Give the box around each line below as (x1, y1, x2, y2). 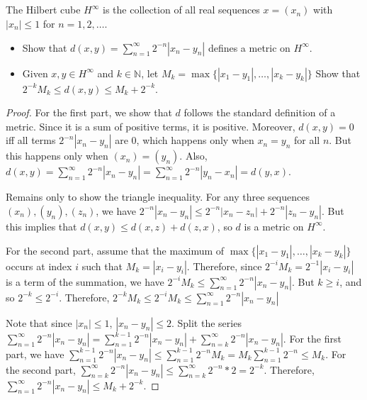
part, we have (6, 346, 64, 361)
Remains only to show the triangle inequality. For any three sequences (6, 189, 310, 204)
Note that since (6, 315, 72, 330)
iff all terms (6, 133, 56, 148)
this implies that (6, 218, 77, 233)
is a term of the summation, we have (6, 274, 164, 289)
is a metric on (244, 218, 304, 233)
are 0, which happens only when (115, 133, 254, 148)
